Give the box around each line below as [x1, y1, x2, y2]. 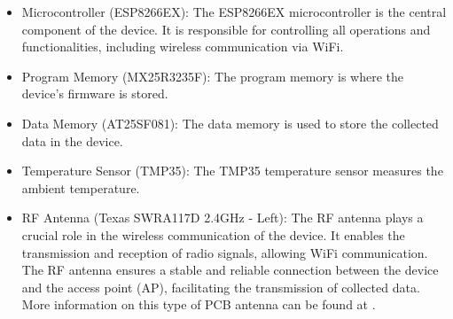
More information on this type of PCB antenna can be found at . [21, 295, 376, 314]
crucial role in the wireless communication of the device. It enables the [21, 225, 405, 244]
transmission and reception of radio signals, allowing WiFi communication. [21, 243, 428, 261]
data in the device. [21, 131, 123, 150]
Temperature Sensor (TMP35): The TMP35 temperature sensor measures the [21, 161, 443, 180]
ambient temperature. [21, 178, 140, 197]
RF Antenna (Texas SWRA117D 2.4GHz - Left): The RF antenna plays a [21, 208, 424, 227]
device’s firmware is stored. [21, 84, 168, 103]
